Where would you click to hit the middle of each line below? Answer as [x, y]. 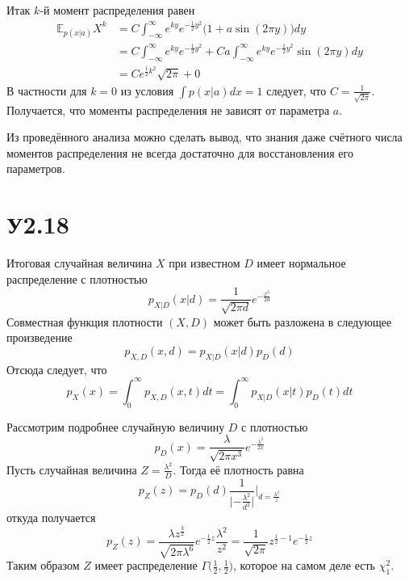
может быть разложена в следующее [303, 321]
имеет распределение [146, 565]
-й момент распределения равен [117, 10]
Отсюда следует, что [57, 369]
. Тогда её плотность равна [238, 469]
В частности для [47, 90]
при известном [204, 263]
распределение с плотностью [77, 278]
